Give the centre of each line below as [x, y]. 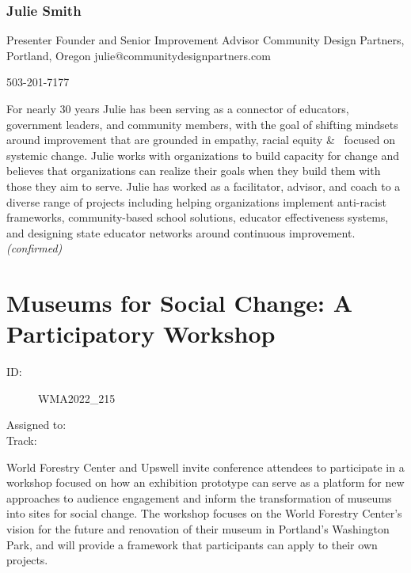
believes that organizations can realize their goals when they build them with [194, 171]
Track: [22, 440]
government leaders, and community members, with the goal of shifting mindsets [202, 124]
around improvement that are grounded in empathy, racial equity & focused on [201, 140]
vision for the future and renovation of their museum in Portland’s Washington [198, 529]
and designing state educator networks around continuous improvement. [181, 232]
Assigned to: [36, 425]
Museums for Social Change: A [179, 303]
